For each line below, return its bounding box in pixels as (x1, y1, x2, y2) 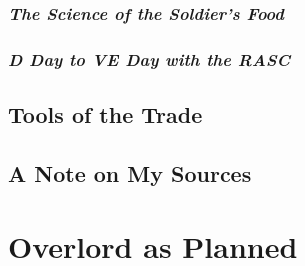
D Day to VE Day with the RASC (8, 46, 291, 71)
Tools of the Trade (8, 99, 203, 130)
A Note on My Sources (8, 157, 252, 188)
